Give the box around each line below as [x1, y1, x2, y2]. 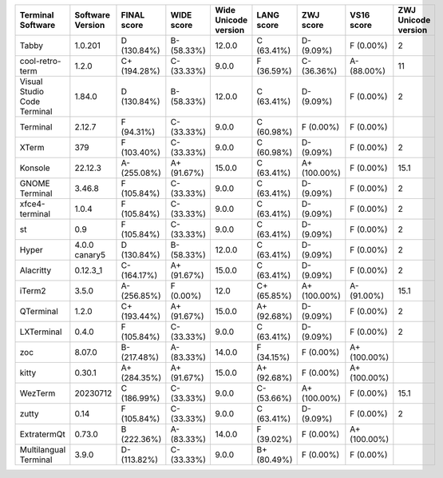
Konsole [19, 162, 51, 173]
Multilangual [19, 444, 66, 455]
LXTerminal [19, 326, 62, 337]
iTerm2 [19, 285, 47, 296]
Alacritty [19, 265, 52, 276]
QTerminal [19, 306, 59, 317]
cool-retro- [19, 56, 61, 66]
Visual [19, 76, 43, 87]
